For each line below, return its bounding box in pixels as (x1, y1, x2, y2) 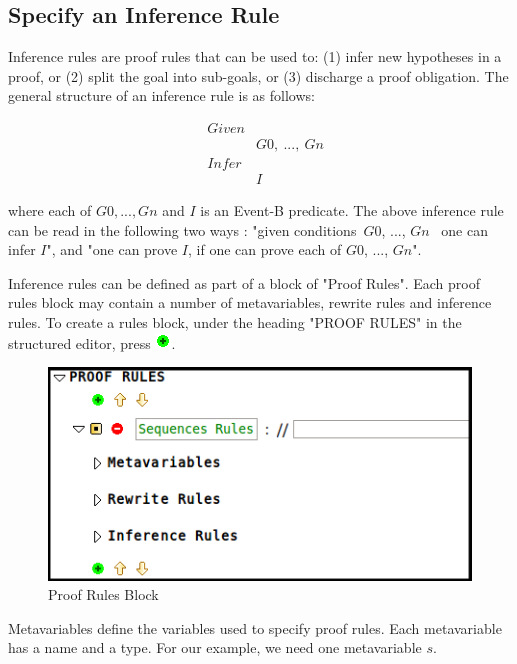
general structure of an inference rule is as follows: (8, 85, 315, 106)
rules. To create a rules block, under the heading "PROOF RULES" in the (8, 312, 462, 333)
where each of (8, 200, 92, 221)
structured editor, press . (8, 332, 176, 353)
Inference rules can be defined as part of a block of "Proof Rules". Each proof (8, 272, 480, 293)
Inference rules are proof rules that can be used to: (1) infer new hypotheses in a (8, 46, 502, 67)
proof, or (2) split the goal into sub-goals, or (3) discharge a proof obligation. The (8, 65, 509, 86)
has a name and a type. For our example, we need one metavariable (8, 637, 422, 658)
